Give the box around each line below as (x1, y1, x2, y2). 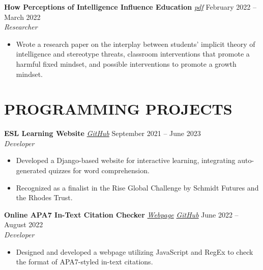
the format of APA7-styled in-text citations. (16, 256, 153, 267)
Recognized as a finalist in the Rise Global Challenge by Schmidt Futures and (16, 182, 259, 193)
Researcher (4, 21, 38, 32)
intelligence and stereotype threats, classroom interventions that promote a (16, 48, 250, 59)
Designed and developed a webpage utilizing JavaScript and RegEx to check (16, 246, 253, 257)
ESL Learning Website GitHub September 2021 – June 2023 (4, 128, 201, 139)
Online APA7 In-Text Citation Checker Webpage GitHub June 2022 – (4, 209, 239, 220)
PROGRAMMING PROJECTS (4, 98, 232, 119)
